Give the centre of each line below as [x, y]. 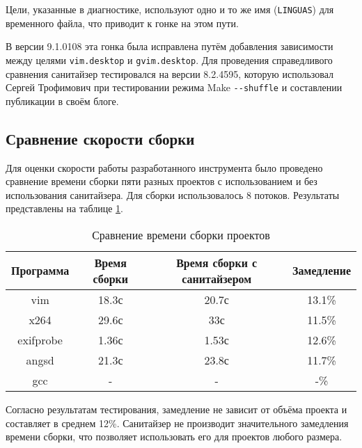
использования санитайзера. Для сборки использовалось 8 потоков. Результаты [173, 194]
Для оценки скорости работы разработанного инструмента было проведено [164, 167]
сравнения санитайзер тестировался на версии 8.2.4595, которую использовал [170, 73]
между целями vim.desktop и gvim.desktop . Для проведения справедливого [169, 59]
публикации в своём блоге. [62, 101]
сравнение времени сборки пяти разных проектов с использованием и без [162, 181]
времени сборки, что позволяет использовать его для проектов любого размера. [174, 437]
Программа [40, 271]
